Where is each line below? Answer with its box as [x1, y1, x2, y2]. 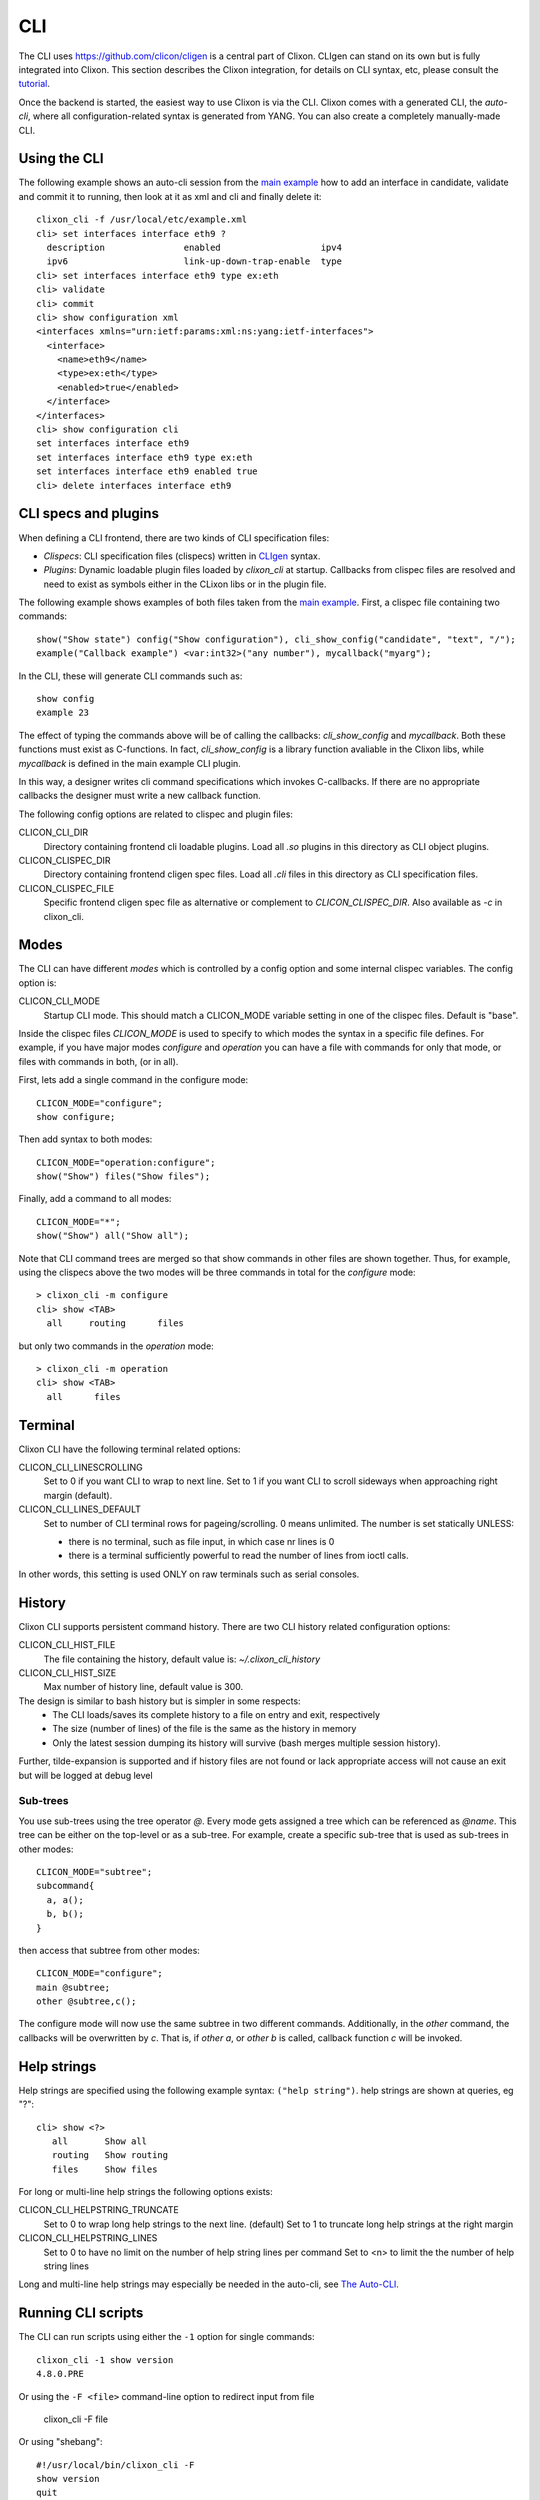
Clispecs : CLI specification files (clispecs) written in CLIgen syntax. [43, 550, 321, 562]
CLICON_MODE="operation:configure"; [36, 1156, 216, 1168]
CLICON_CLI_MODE [18, 995, 100, 1007]
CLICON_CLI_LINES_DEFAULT [18, 1503, 142, 1515]
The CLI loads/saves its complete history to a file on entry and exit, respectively [52, 1709, 380, 1721]
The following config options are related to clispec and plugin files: [18, 808, 294, 820]
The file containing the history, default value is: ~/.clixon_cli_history [43, 1653, 321, 1665]
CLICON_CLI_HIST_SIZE [18, 1666, 117, 1679]
